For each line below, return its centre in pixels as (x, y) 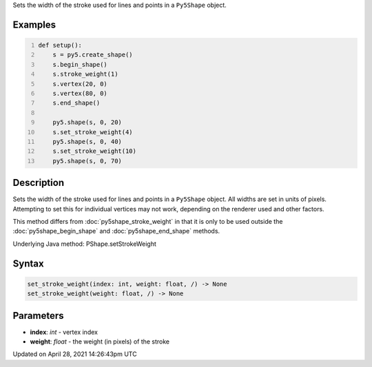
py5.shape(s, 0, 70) (87, 161)
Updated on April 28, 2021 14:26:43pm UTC (75, 354)
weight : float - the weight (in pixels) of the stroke (100, 342)
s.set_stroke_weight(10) (95, 151)
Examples (34, 24)
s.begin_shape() (80, 64)
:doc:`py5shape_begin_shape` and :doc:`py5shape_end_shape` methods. (116, 231)
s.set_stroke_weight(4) (93, 132)
